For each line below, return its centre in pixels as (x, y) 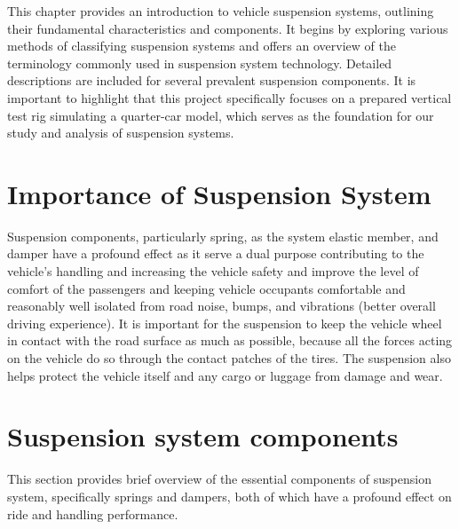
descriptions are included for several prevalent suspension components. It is (212, 80)
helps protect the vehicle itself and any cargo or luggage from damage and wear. (225, 375)
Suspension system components (203, 436)
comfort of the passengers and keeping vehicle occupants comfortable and (206, 288)
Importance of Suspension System (219, 193)
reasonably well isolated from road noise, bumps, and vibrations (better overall (222, 306)
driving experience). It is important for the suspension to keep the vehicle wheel (225, 323)
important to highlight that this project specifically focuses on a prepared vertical (229, 97)
